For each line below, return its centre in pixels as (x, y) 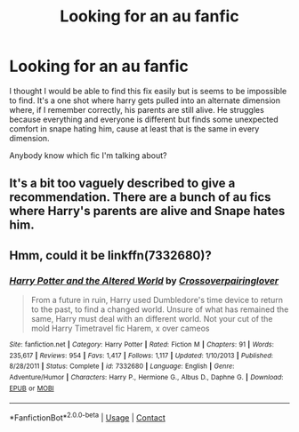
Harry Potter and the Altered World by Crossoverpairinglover (144, 280)
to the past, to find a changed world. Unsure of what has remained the (160, 309)
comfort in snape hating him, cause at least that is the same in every (134, 128)
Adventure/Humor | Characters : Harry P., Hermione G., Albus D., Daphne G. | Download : (146, 377)
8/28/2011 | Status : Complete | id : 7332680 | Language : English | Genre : (122, 366)
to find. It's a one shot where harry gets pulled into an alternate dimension (145, 100)
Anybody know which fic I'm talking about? (88, 155)
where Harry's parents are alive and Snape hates (147, 211)
